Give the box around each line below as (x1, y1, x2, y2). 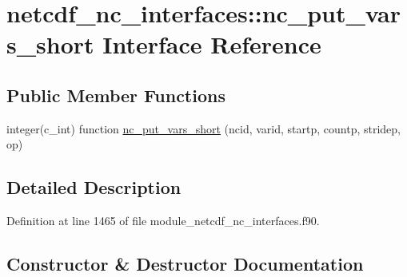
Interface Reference (102, 28, 321, 61)
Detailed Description (6, 175, 182, 200)
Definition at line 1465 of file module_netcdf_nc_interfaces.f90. (6, 212, 320, 229)
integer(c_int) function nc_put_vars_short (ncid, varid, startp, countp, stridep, (6, 120, 401, 137)
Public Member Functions (6, 82, 225, 107)
